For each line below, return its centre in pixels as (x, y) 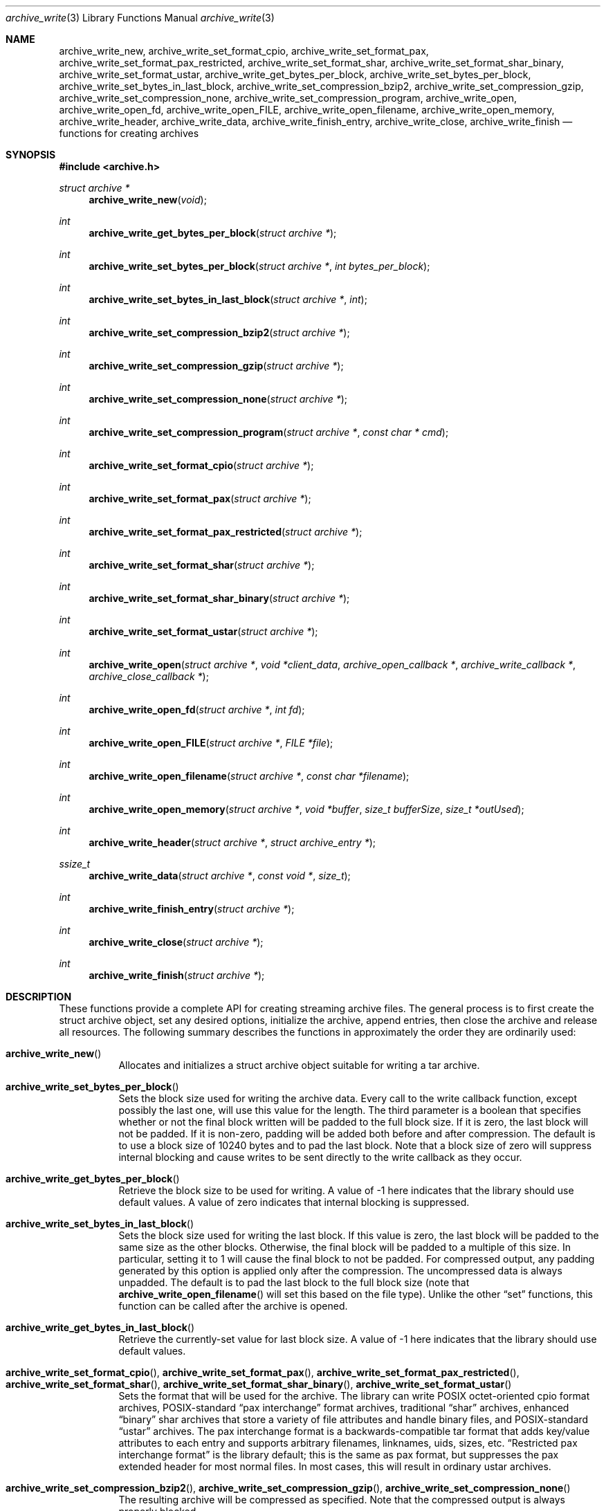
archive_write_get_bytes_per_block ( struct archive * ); (213, 233)
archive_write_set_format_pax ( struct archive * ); (200, 498)
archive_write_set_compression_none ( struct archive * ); (218, 399)
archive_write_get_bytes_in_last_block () (100, 1327)
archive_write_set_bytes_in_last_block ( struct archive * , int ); (228, 299)
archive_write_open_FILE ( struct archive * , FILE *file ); (211, 743)
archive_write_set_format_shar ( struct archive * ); (202, 565)
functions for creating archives (129, 133)
